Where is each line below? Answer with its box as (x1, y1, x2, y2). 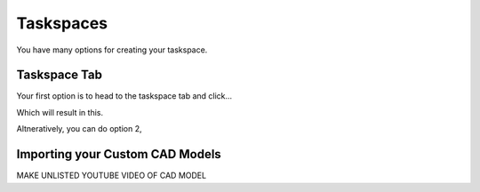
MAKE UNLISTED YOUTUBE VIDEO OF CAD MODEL (16, 170, 207, 181)
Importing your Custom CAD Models (16, 147, 221, 162)
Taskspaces (16, 13, 108, 33)
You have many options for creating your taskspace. (16, 44, 208, 55)
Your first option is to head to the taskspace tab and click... (16, 91, 233, 101)
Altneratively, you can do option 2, (16, 124, 142, 134)
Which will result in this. (16, 107, 104, 117)
